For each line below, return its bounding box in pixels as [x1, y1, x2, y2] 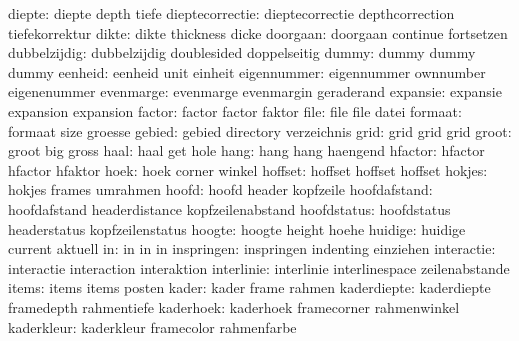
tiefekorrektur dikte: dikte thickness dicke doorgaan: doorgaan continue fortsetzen [8, 22, 508, 43]
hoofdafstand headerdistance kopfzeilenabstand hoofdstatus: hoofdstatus [8, 198, 451, 219]
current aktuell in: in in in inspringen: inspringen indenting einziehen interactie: [8, 238, 496, 259]
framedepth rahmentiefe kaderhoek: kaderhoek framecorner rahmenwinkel [8, 296, 460, 317]
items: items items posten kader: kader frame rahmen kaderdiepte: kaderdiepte [8, 277, 491, 298]
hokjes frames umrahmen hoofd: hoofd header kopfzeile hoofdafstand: [8, 179, 433, 200]
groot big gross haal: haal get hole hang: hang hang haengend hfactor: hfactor [8, 140, 485, 161]
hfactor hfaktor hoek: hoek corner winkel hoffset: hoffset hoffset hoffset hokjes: [8, 159, 488, 180]
